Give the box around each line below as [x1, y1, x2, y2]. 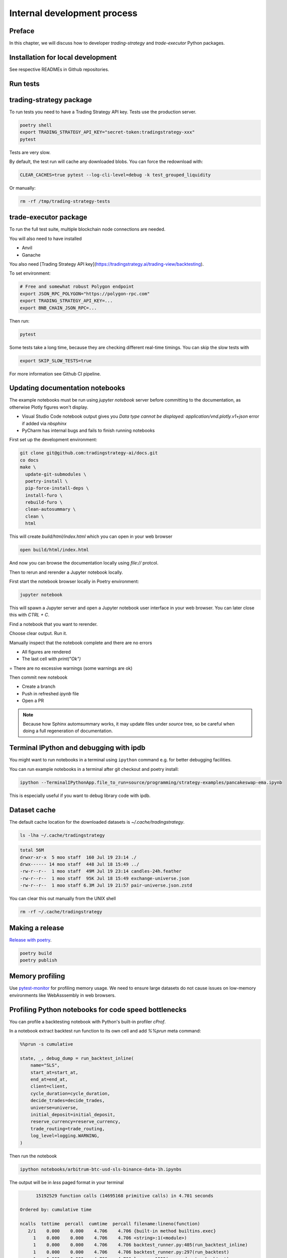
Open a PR [22, 697, 44, 704]
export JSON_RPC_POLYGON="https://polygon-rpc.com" [20, 291, 150, 296]
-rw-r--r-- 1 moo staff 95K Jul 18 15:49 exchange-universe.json [20, 876, 190, 881]
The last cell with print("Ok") [22, 656, 81, 662]
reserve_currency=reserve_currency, [30, 1119, 121, 1125]
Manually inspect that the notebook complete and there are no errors [9, 640, 152, 646]
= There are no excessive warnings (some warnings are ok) [9, 665, 133, 671]
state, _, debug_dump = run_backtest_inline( [20, 1055, 134, 1061]
